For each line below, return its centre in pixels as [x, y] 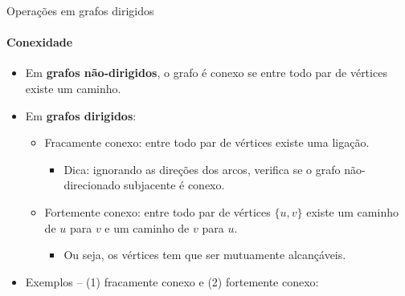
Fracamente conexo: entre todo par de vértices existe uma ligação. [207, 142]
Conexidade [40, 42]
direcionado [92, 185]
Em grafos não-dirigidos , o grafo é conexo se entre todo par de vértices [206, 73]
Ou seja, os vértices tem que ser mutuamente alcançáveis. [205, 255]
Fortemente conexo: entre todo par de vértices [157, 211]
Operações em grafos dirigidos [80, 10]
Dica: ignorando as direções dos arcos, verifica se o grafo [202, 169]
